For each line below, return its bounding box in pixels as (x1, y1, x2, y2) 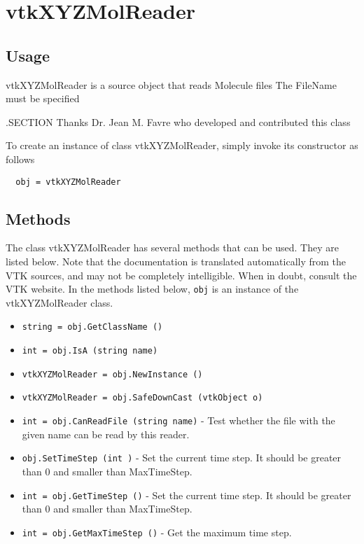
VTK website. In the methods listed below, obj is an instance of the (6, 281, 299, 296)
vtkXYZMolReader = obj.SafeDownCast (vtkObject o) (22, 393, 263, 403)
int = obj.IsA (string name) (22, 346, 158, 356)
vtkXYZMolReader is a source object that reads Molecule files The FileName (6, 77, 337, 92)
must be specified (6, 91, 80, 106)
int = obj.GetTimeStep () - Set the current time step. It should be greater (22, 487, 351, 502)
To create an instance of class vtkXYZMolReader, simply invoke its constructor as (6, 138, 358, 153)
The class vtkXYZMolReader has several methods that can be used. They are (6, 240, 339, 255)
